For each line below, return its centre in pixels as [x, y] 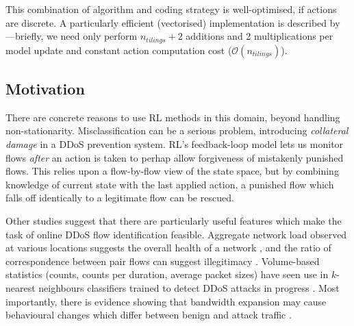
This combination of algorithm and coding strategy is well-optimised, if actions [171, 9]
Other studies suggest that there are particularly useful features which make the [174, 221]
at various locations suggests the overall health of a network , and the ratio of [168, 248]
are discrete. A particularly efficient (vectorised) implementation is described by [173, 22]
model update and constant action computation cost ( [119, 50]
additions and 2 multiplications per [260, 36]
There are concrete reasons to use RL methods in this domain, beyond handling [173, 117]
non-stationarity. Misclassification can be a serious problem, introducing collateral [177, 130]
